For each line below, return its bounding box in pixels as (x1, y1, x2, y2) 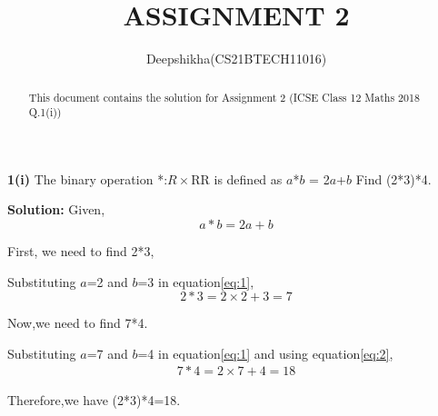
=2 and (86, 272, 128, 291)
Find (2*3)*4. (355, 169, 432, 188)
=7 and (86, 343, 128, 362)
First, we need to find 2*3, (7, 242, 154, 261)
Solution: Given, (7, 200, 105, 219)
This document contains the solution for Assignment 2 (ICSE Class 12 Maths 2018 (28, 89, 420, 104)
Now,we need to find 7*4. (7, 313, 148, 332)
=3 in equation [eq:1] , (137, 272, 254, 291)
